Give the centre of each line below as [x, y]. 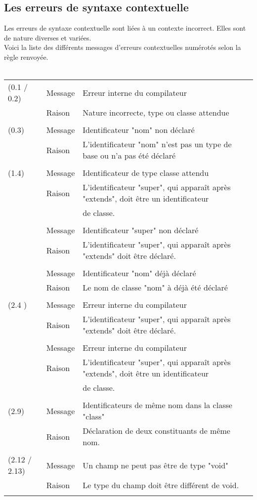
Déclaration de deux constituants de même [156, 431]
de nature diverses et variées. [48, 37]
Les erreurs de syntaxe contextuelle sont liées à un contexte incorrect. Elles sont [125, 28]
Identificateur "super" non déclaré [141, 230]
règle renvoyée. [26, 57]
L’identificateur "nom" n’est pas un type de [157, 144]
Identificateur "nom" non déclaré [139, 130]
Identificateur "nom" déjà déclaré [139, 273]
